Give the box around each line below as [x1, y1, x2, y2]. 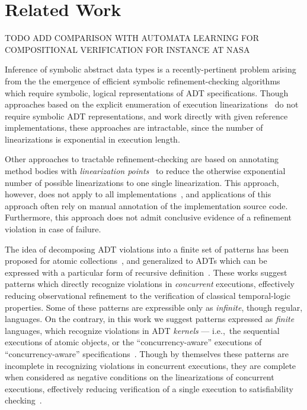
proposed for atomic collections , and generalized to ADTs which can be [5, 254, 267, 267]
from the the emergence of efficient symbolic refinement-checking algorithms [5, 74, 280, 87]
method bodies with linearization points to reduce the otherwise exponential [5, 165, 286, 177]
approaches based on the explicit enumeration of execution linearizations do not [5, 98, 299, 111]
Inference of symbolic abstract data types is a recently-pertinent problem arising [5, 63, 296, 75]
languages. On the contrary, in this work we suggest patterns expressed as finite [5, 313, 295, 325]
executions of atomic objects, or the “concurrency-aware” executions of [5, 336, 262, 348]
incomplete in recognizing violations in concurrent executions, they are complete [5, 359, 296, 371]
